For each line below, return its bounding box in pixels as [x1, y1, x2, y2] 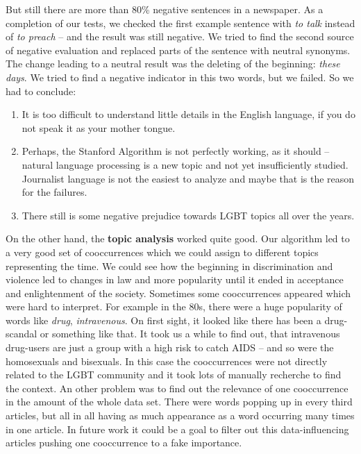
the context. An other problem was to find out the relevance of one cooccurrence [6, 380, 349, 395]
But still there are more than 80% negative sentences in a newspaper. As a [6, 2, 324, 16]
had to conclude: [6, 83, 76, 98]
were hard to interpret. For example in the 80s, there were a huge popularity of [6, 299, 342, 314]
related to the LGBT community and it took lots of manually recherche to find [6, 367, 342, 382]
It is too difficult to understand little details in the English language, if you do [22, 107, 355, 121]
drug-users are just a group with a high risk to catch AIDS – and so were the [6, 340, 334, 355]
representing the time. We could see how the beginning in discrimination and [6, 258, 333, 273]
